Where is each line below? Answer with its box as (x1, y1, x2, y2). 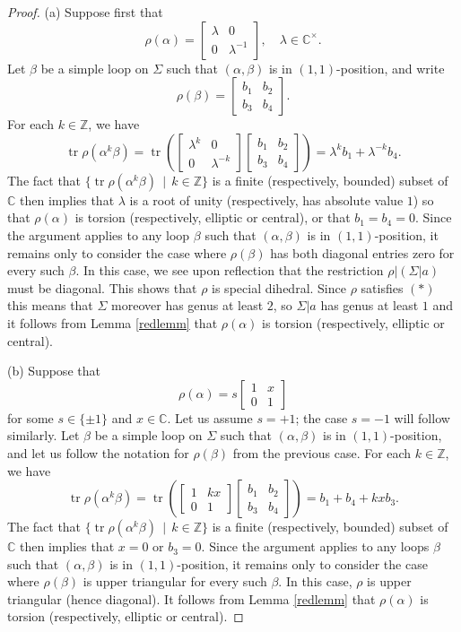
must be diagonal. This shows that (7, 278, 197, 297)
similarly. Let (7, 426, 80, 445)
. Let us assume (167, 408, 253, 427)
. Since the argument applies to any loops (201, 537, 430, 556)
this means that (7, 296, 93, 315)
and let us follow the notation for (7, 443, 189, 462)
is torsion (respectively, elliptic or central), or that (74, 208, 351, 227)
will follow (394, 408, 450, 427)
